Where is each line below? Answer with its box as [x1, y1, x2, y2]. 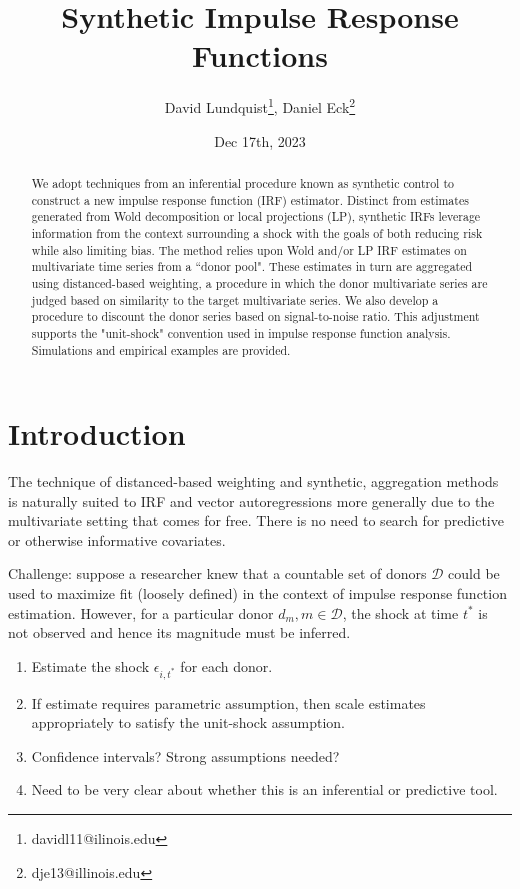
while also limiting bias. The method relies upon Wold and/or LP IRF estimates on [31, 241, 467, 258]
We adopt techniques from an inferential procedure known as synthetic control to [31, 174, 454, 191]
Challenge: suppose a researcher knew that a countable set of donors [8, 563, 427, 584]
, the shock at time [342, 602, 459, 623]
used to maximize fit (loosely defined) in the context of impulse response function [8, 583, 507, 604]
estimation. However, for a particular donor [8, 602, 274, 623]
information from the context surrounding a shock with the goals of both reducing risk [31, 224, 483, 241]
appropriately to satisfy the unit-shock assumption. [31, 712, 345, 733]
